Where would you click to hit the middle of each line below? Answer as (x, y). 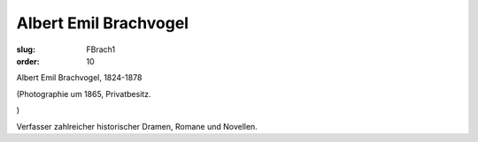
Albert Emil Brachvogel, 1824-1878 (79, 78)
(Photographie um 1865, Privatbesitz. (84, 93)
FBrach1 (100, 49)
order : (28, 61)
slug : (26, 49)
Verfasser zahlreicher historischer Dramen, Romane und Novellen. (137, 126)
